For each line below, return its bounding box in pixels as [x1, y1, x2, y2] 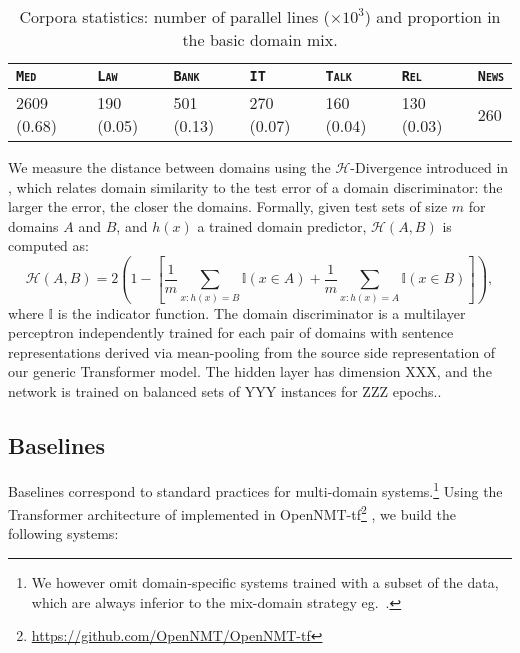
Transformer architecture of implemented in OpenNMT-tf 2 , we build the [8, 501, 456, 524]
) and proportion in [364, 5, 501, 28]
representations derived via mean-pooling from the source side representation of [8, 341, 496, 362]
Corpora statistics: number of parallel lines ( [19, 5, 330, 28]
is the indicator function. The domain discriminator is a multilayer [57, 302, 466, 323]
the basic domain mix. [182, 28, 338, 51]
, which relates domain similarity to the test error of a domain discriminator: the [8, 176, 503, 197]
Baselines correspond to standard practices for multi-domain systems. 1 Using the [8, 477, 503, 501]
